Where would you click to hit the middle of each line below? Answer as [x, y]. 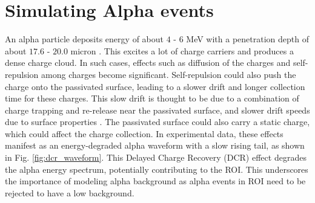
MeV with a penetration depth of [247, 39]
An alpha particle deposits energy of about [84, 39]
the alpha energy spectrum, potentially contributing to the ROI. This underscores [157, 169]
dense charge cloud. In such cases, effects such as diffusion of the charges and [148, 63]
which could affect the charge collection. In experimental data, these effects [144, 133]
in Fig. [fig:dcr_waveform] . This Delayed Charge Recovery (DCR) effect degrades [156, 157]
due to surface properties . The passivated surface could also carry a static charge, [157, 122]
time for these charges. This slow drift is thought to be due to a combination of [152, 98]
